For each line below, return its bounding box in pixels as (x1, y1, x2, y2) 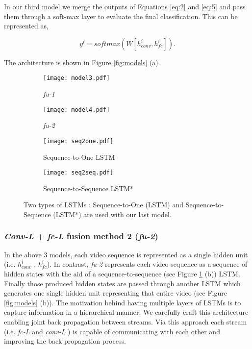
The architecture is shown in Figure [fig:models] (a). (4, 57, 160, 67)
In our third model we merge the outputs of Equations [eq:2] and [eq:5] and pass (4, 1, 246, 11)
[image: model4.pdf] (43, 106, 110, 113)
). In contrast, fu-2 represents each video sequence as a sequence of (47, 259, 248, 269)
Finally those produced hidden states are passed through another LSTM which (4, 278, 241, 288)
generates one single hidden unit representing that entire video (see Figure (4, 288, 227, 298)
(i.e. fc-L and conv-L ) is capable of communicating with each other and (4, 326, 220, 336)
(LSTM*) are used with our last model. (53, 209, 172, 219)
